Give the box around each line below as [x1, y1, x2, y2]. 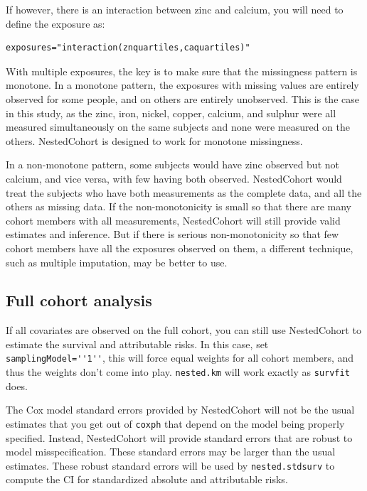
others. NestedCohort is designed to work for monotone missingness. [6, 133, 303, 148]
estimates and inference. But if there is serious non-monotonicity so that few [6, 227, 339, 242]
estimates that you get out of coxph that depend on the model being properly [6, 416, 345, 431]
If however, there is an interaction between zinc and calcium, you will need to [6, 2, 344, 16]
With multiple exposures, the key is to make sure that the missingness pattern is [6, 63, 358, 78]
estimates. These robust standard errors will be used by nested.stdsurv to [6, 458, 335, 473]
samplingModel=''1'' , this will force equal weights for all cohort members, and [6, 350, 354, 365]
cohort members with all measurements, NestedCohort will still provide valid [6, 212, 341, 227]
